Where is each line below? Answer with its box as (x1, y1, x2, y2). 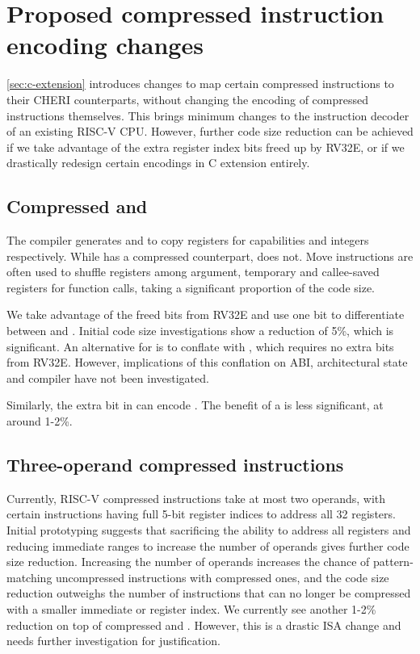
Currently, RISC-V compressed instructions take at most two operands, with (6, 489, 386, 506)
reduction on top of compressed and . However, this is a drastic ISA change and (6, 616, 401, 633)
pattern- (372, 553, 414, 570)
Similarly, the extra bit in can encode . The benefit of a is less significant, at (6, 396, 384, 413)
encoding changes (6, 28, 204, 61)
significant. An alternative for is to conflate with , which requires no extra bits (6, 337, 394, 354)
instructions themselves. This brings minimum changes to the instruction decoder (6, 107, 409, 124)
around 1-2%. (6, 413, 73, 430)
